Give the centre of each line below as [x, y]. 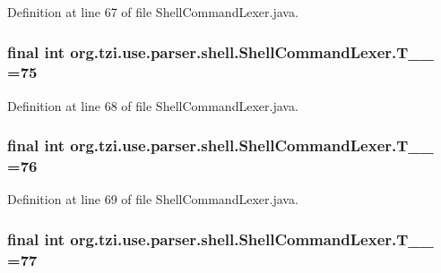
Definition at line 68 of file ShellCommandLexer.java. [153, 105]
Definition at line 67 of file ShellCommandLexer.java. [153, 12]
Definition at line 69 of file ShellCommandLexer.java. [153, 199]
